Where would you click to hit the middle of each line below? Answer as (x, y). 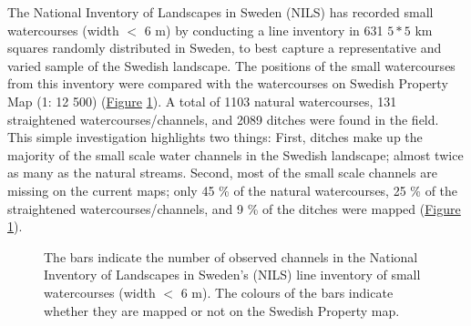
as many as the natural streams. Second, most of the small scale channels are (222, 173)
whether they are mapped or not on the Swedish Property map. (222, 310)
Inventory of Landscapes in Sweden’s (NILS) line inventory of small (232, 275)
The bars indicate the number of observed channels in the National (231, 256)
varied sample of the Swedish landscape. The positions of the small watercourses (231, 65)
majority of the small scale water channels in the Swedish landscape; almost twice (235, 154)
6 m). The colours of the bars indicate (287, 292)
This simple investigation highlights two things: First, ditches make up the (215, 137)
